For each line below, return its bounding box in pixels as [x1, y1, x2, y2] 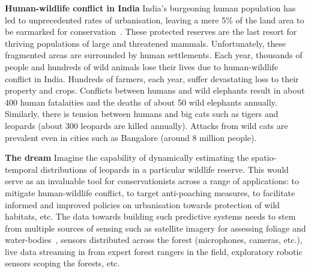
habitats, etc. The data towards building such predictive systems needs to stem [5, 210, 296, 223]
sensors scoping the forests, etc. [5, 257, 120, 269]
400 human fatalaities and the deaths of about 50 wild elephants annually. [5, 95, 277, 108]
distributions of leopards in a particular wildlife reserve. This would [40, 163, 289, 175]
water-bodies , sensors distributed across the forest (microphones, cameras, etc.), [5, 233, 303, 246]
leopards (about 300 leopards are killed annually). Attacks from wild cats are [5, 119, 288, 131]
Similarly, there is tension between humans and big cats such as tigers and [5, 107, 279, 120]
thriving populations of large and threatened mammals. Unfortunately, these [5, 37, 286, 49]
